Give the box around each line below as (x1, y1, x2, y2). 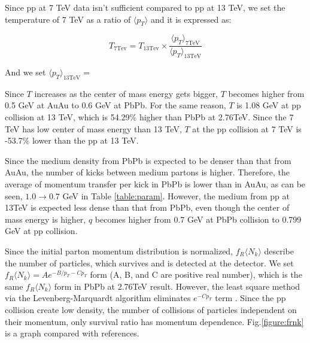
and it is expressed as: (150, 13, 232, 25)
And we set (5, 66, 46, 78)
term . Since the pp (215, 292, 286, 304)
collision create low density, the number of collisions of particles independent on (5, 303, 297, 315)
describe (264, 244, 294, 257)
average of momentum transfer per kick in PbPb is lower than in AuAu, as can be (5, 177, 306, 190)
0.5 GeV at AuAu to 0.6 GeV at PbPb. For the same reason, (5, 99, 226, 111)
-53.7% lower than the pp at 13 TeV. (5, 134, 139, 147)
